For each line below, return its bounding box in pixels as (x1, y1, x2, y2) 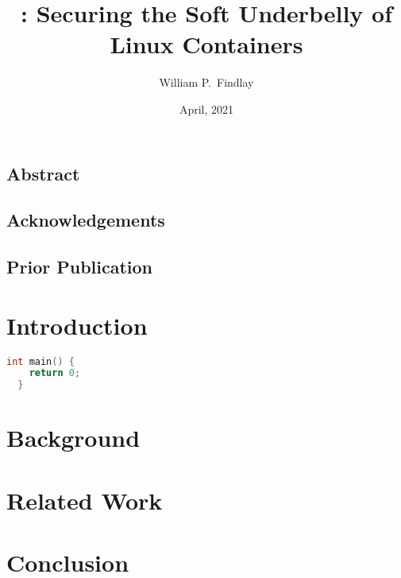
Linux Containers (110, 28, 303, 60)
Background (6, 421, 141, 454)
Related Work (6, 483, 163, 516)
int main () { (6, 355, 75, 367)
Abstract (6, 161, 80, 185)
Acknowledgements (6, 208, 165, 232)
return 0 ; (29, 367, 81, 379)
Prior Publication (6, 254, 153, 279)
